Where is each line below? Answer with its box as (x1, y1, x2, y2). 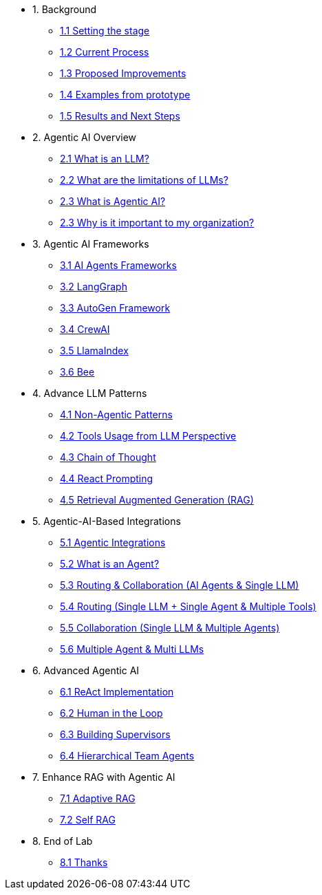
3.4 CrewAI (60, 323, 110, 335)
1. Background (32, 3, 97, 15)
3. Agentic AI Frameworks (32, 238, 149, 250)
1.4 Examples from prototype (60, 89, 191, 100)
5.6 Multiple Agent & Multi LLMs (60, 643, 204, 655)
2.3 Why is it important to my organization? (60, 217, 255, 228)
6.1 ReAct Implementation (60, 686, 174, 698)
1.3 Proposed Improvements (60, 67, 186, 79)
